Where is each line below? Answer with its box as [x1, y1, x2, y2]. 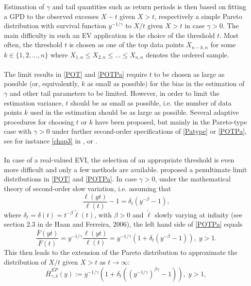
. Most [219, 30, 239, 40]
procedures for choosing [4, 116, 74, 126]
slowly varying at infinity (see [154, 209, 243, 219]
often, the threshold [4, 39, 63, 50]
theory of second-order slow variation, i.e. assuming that [4, 183, 171, 193]
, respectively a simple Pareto [154, 11, 242, 21]
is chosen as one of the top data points [69, 39, 184, 50]
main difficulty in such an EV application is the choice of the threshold [4, 30, 215, 40]
